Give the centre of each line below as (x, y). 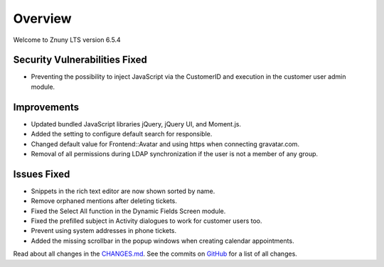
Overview (42, 18)
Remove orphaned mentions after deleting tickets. (104, 201)
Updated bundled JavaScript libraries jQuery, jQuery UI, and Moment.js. (136, 124)
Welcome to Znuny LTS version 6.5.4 (67, 40)
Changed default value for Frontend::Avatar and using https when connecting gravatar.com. (165, 144)
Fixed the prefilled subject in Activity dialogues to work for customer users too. (146, 221)
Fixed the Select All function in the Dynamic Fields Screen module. (128, 211)
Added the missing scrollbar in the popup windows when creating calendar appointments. (162, 241)
